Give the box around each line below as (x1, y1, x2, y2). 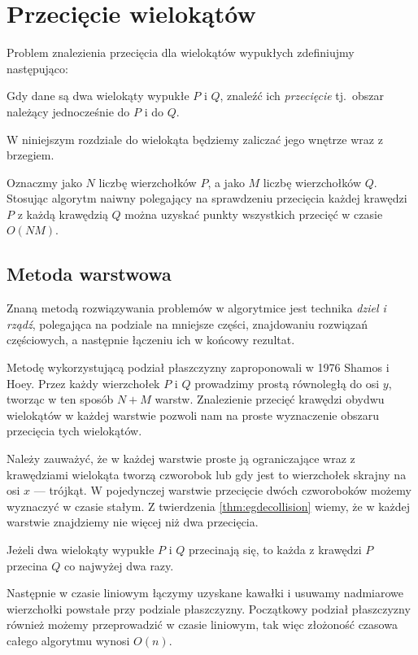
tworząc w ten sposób (7, 391, 114, 408)
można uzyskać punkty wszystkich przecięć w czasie (124, 205, 383, 222)
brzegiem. (7, 146, 54, 164)
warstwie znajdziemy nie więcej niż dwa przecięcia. (7, 513, 259, 531)
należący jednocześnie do (7, 103, 130, 120)
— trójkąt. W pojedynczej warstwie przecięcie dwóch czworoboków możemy (33, 482, 411, 499)
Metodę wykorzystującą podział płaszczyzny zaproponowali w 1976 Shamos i (7, 359, 390, 376)
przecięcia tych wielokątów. (7, 422, 142, 439)
